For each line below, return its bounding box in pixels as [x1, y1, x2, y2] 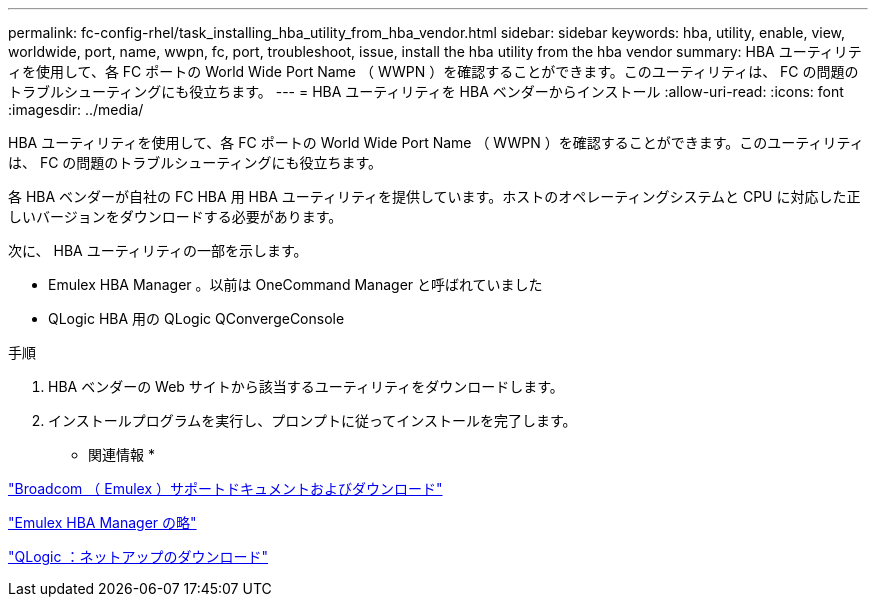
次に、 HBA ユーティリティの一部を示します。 [8, 242, 308, 259]
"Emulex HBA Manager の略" [8, 514, 197, 531]
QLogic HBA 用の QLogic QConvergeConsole [48, 310, 345, 327]
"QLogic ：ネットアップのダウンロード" [8, 548, 268, 565]
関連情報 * [88, 446, 155, 463]
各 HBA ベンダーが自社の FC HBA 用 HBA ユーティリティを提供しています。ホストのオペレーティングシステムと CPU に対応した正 [8, 188, 861, 205]
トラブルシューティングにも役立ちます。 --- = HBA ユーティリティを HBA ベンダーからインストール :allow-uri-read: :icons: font [8, 83, 844, 100]
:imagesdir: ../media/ [8, 101, 144, 118]
